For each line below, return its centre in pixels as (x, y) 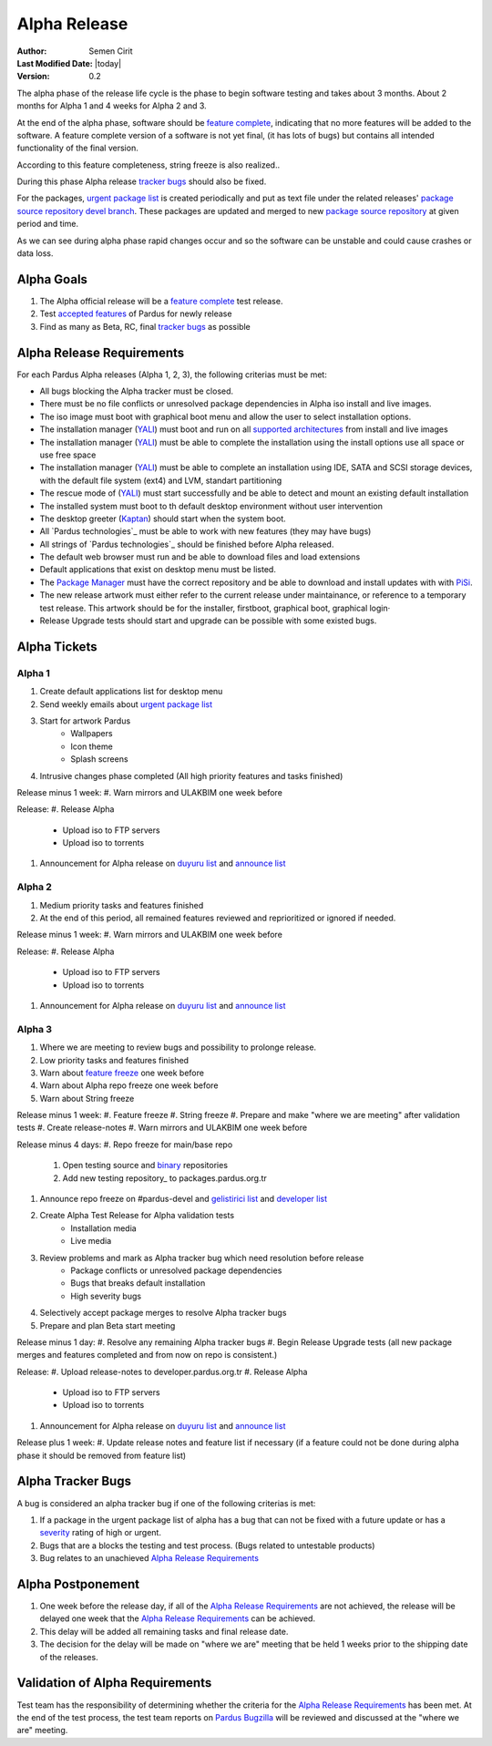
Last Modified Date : (55, 63)
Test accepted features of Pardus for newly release (136, 313)
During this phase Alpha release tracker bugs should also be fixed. (142, 181)
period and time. (48, 224)
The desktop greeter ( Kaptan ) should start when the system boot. (163, 519)
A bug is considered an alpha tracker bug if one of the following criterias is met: (166, 1503)
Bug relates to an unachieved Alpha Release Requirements (149, 1558)
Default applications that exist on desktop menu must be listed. (158, 570)
